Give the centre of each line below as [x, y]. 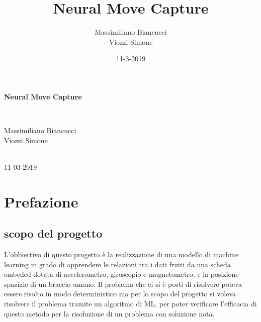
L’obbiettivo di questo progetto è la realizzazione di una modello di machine [121, 254]
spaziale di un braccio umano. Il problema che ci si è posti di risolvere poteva [123, 284]
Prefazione [41, 201]
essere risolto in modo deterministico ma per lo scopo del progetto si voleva [120, 294]
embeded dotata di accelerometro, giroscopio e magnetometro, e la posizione [121, 274]
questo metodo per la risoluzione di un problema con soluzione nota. [109, 313]
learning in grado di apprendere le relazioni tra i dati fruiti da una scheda [117, 264]
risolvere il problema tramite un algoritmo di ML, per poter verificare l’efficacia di [130, 304]
